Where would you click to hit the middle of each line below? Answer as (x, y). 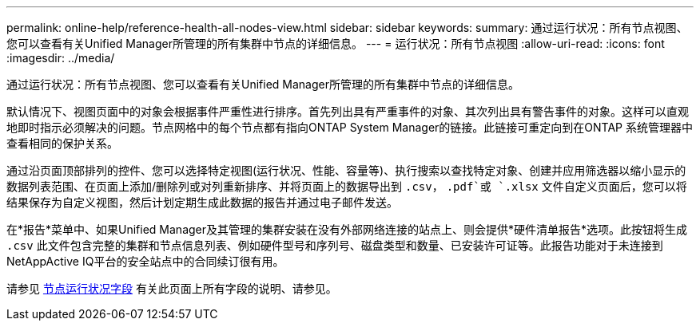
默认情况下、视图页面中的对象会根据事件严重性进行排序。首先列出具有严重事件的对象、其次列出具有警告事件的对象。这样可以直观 (348, 111)
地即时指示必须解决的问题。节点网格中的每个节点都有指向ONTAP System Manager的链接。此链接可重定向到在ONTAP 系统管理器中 (350, 127)
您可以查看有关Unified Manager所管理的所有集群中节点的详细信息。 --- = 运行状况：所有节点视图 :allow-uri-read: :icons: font (336, 43)
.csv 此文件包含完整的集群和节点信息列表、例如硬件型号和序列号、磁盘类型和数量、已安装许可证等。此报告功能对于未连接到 (335, 245)
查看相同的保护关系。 (62, 143)
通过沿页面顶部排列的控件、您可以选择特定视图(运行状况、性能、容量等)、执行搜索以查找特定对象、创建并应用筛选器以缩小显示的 (346, 170)
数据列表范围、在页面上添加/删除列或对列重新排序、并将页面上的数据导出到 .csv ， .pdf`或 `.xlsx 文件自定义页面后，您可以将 (347, 186)
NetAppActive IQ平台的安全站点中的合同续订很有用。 (145, 261)
